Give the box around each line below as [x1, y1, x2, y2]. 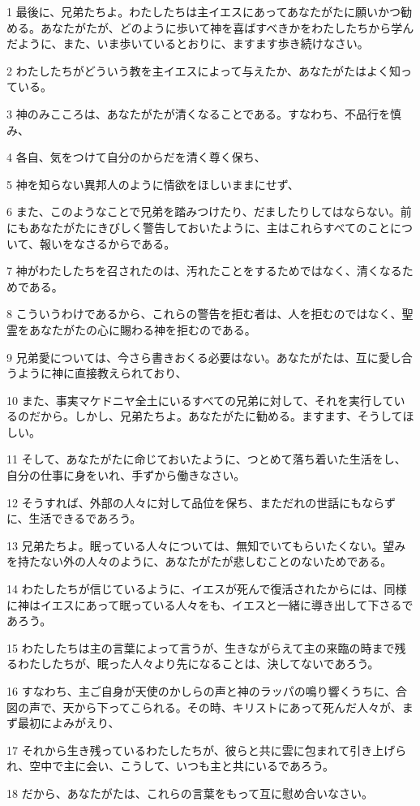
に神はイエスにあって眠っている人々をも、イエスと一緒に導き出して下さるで [6, 596, 414, 613]
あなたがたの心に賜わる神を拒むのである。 [28, 321, 256, 338]
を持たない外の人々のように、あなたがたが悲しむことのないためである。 [6, 553, 392, 570]
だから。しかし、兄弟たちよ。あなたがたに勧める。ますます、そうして [28, 407, 403, 425]
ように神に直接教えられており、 [17, 364, 187, 381]
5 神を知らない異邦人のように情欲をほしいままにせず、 [6, 175, 299, 192]
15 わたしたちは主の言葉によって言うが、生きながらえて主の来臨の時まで [6, 639, 395, 656]
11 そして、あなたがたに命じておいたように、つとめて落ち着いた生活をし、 [6, 450, 406, 468]
